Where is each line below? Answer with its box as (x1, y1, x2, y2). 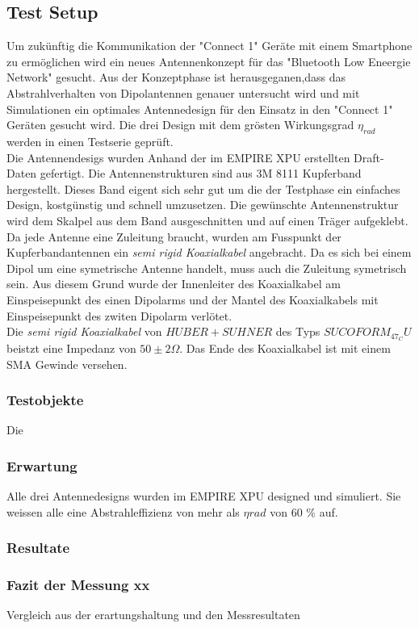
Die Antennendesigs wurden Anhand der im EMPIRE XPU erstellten (6, 149, 350, 165)
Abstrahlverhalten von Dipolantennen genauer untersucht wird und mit (6, 84, 360, 101)
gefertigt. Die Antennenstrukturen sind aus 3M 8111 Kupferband (40, 165, 362, 182)
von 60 (270, 503, 303, 520)
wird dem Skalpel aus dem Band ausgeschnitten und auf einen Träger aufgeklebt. (6, 211, 409, 228)
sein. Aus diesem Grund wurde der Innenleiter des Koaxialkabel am (6, 275, 341, 292)
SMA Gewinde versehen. (6, 355, 128, 372)
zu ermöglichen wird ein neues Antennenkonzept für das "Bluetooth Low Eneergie (6, 52, 411, 69)
